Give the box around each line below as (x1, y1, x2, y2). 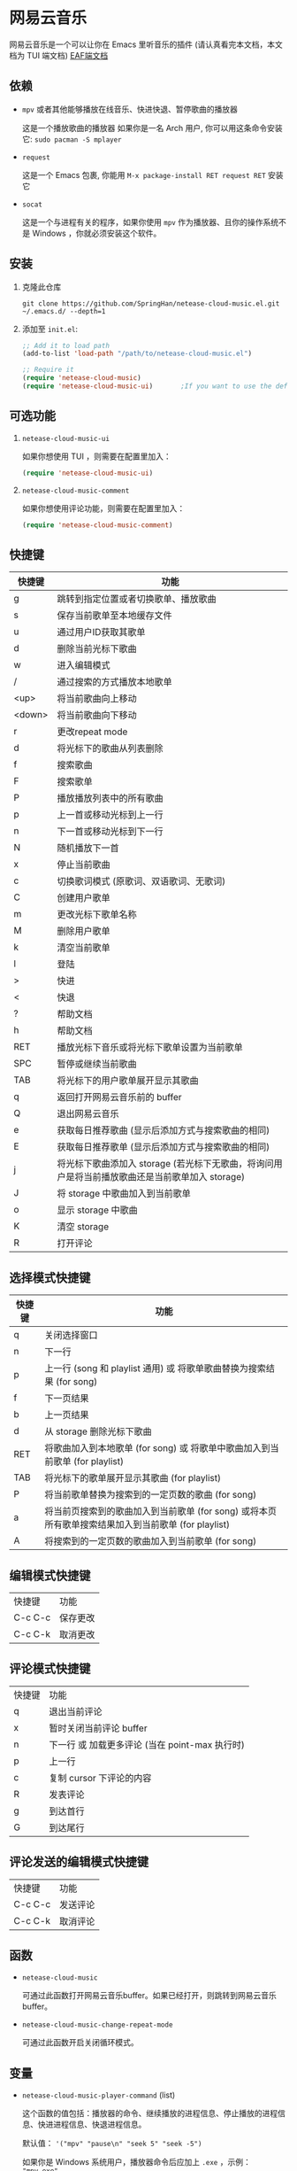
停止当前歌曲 (57, 858, 110, 871)
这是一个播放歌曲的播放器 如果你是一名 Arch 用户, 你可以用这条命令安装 (21, 122, 283, 133)
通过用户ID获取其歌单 (57, 626, 146, 639)
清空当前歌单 (57, 942, 110, 954)
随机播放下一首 (57, 842, 119, 855)
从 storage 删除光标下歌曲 (43, 1425, 152, 1438)
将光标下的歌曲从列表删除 (57, 742, 164, 755)
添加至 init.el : (21, 323, 78, 334)
